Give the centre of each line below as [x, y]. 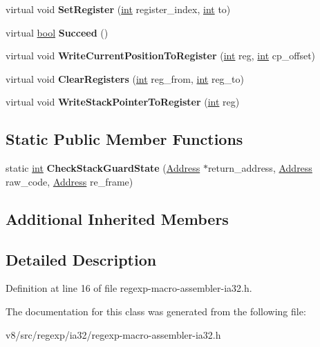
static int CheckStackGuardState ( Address [103, 168]
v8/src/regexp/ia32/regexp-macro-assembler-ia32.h [113, 334]
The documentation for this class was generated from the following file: [156, 311]
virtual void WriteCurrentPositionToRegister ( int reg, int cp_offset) [161, 56]
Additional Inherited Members [117, 218]
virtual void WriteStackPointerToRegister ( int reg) [123, 102]
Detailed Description [81, 259]
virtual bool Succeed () [57, 32]
